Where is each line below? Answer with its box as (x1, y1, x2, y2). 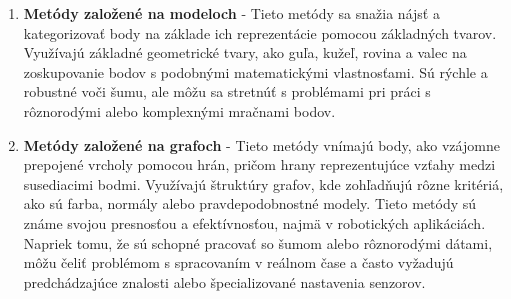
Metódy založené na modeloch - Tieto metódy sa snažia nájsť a (23, 3, 440, 23)
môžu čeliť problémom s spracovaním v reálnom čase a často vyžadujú (23, 252, 454, 273)
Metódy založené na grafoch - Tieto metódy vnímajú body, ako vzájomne (23, 134, 500, 155)
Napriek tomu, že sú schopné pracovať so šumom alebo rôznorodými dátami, (23, 232, 493, 253)
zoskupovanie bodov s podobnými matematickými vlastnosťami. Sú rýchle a (23, 61, 488, 82)
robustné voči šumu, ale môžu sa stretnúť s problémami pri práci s (23, 81, 431, 102)
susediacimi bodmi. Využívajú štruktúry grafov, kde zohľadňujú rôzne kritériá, (23, 173, 504, 194)
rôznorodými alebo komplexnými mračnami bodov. (23, 100, 336, 121)
